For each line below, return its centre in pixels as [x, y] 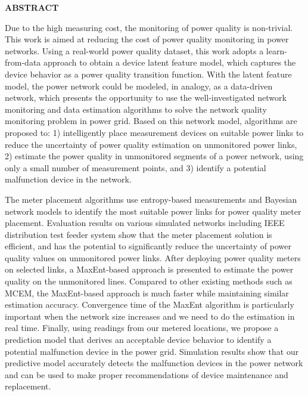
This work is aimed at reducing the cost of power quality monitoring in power [147, 39]
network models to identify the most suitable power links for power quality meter [153, 211]
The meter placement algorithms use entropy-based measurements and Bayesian [151, 199]
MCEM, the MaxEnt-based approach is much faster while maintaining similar [147, 293]
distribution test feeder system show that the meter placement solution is [139, 234]
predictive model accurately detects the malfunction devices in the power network [154, 363]
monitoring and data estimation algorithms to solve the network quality [136, 109]
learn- [276, 50]
